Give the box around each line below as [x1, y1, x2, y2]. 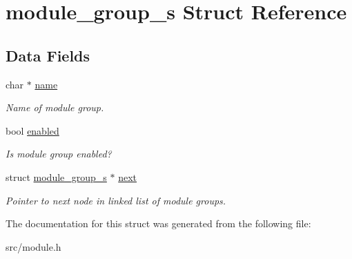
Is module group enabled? [6, 146, 112, 161]
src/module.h [6, 239, 61, 253]
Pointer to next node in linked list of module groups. [6, 193, 226, 207]
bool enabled [6, 123, 59, 137]
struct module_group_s [6, 169, 107, 184]
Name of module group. [6, 100, 104, 115]
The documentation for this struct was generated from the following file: [6, 216, 311, 231]
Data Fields [6, 44, 90, 66]
